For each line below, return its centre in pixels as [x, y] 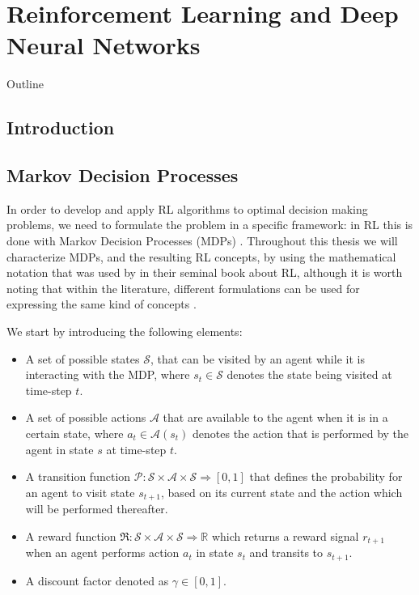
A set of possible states [83, 358]
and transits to [286, 552]
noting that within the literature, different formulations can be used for [183, 288]
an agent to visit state [80, 492]
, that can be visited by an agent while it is [257, 358]
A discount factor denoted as [97, 580]
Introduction [61, 127]
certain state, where [74, 433]
